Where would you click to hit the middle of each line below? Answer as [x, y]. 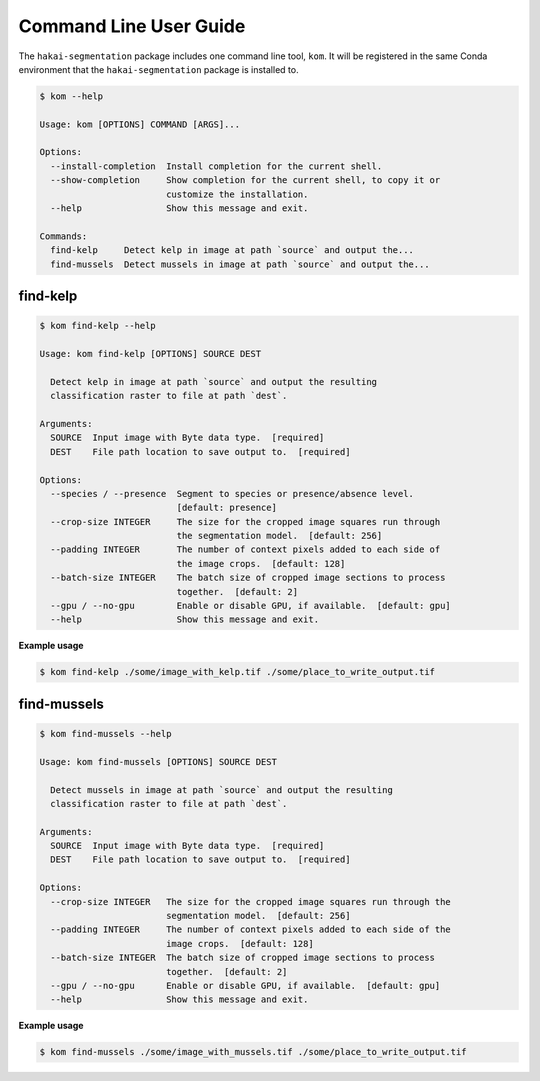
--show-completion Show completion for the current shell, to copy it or [245, 180]
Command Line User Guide [132, 26]
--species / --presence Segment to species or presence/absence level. [232, 493]
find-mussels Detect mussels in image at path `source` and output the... [240, 264]
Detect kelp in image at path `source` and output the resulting [214, 381]
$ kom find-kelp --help [98, 326]
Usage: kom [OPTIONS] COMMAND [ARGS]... [139, 124]
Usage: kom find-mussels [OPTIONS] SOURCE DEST [158, 761]
